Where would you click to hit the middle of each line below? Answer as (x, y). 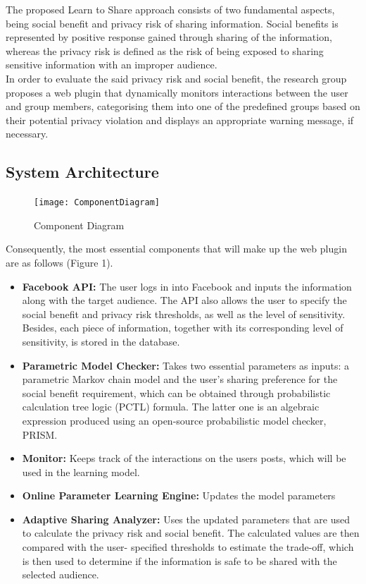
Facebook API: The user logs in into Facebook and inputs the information (187, 286)
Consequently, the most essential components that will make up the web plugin (176, 249)
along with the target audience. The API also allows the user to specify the (184, 300)
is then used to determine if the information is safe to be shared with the (179, 560)
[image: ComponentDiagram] (97, 203)
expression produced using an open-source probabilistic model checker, (174, 420)
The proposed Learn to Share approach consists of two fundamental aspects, (170, 9)
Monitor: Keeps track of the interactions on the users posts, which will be (184, 458)
